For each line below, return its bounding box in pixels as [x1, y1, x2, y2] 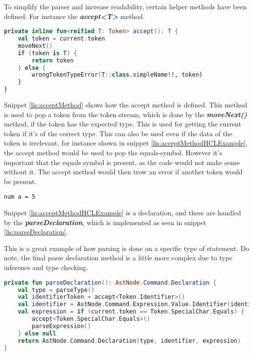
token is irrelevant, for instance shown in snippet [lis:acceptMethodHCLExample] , [4, 138, 248, 148]
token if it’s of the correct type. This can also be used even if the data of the [4, 128, 233, 138]
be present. [4, 176, 37, 186]
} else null [18, 330, 56, 337]
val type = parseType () [18, 286, 95, 293]
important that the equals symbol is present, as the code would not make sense [4, 157, 240, 167]
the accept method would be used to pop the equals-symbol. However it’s [4, 147, 222, 158]
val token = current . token [18, 35, 105, 42]
